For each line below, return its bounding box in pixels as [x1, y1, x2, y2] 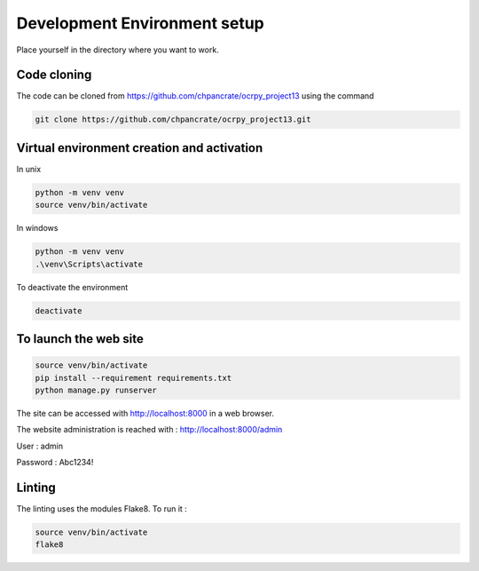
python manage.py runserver [35, 385, 157, 395]
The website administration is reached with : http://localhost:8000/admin [16, 424, 283, 435]
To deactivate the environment [16, 282, 129, 292]
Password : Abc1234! [16, 457, 94, 468]
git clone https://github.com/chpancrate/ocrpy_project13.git [35, 115, 311, 124]
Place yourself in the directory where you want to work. [16, 44, 219, 55]
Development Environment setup [16, 13, 265, 33]
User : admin [16, 440, 64, 451]
